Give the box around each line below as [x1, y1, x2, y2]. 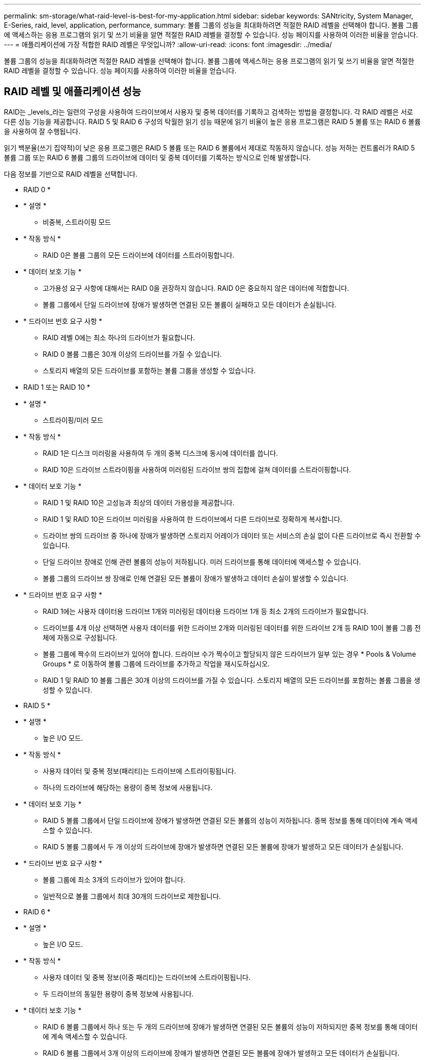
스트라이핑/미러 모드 [43, 415, 103, 424]
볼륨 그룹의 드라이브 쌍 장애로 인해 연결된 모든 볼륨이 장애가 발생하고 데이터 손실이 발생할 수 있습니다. [43, 574, 348, 582]
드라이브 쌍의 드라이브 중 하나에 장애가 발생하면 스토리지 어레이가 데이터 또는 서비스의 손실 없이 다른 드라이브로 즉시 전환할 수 [43, 531, 421, 540]
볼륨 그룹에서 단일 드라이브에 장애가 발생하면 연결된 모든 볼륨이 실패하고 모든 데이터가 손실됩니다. [43, 300, 337, 309]
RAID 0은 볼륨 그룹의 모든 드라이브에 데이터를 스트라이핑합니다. [43, 250, 234, 259]
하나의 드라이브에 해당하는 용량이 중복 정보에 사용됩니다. [43, 783, 212, 792]
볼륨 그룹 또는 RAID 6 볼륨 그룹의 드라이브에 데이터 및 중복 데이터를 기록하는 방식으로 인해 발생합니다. [4, 153, 311, 162]
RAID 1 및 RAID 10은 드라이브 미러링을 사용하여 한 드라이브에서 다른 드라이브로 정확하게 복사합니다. [43, 514, 343, 523]
